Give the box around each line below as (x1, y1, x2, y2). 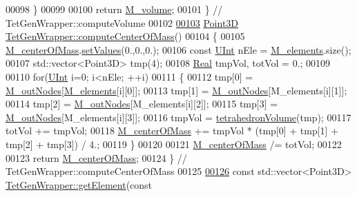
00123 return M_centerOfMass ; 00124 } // (6, 150, 187, 165)
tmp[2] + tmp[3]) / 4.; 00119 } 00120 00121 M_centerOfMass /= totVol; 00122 (6, 136, 342, 151)
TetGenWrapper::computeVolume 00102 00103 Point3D (6, 15, 239, 30)
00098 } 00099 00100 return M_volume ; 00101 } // (6, 2, 223, 16)
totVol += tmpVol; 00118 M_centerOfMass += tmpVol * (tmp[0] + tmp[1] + (6, 123, 339, 138)
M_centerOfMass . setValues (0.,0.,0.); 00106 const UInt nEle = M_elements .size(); (6, 42, 351, 56)
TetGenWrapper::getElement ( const (6, 177, 153, 191)
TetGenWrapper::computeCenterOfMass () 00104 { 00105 (6, 29, 245, 43)
